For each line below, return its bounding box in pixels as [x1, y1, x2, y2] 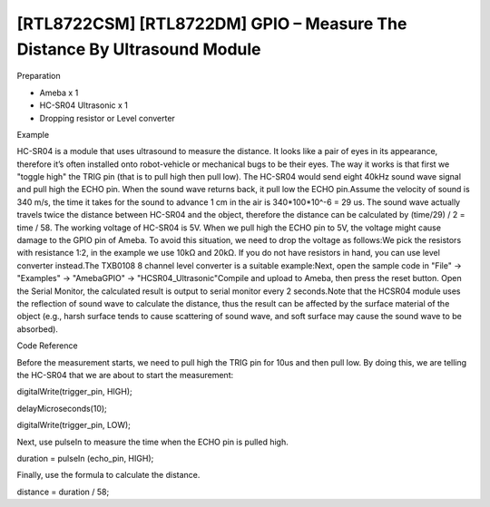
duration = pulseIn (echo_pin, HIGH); [16, 453, 154, 463]
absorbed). [16, 323, 59, 335]
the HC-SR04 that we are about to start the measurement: [16, 369, 234, 380]
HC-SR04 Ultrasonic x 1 [39, 100, 129, 111]
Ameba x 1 [39, 87, 79, 98]
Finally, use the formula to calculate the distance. [16, 470, 201, 481]
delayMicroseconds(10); [16, 403, 108, 414]
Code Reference [16, 340, 78, 351]
